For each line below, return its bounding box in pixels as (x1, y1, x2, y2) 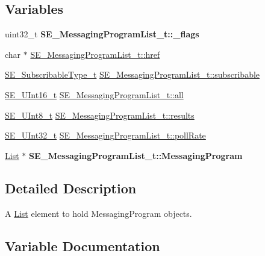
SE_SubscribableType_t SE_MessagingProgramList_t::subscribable (5, 68, 260, 81)
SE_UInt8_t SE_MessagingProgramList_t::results (5, 108, 195, 121)
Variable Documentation (5, 236, 160, 255)
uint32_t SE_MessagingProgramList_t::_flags (5, 28, 199, 40)
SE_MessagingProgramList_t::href (30, 48, 160, 60)
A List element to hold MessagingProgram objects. (5, 207, 192, 219)
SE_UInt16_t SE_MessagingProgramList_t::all (5, 88, 184, 101)
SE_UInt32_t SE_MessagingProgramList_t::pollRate (5, 129, 206, 142)
